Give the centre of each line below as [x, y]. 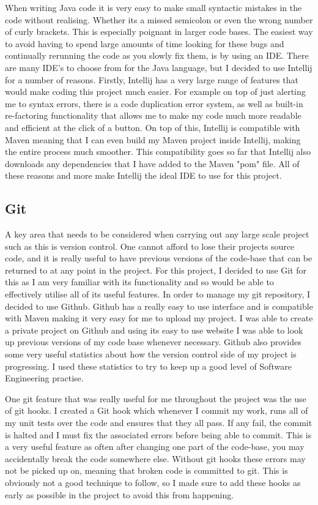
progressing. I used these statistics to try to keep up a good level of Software [148, 366]
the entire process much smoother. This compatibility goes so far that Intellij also [158, 151]
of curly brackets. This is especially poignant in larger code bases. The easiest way [159, 32]
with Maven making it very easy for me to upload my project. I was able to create [159, 318]
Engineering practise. [44, 378]
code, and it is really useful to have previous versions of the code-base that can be [159, 258]
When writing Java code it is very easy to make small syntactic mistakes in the [153, 7]
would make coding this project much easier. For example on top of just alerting [155, 92]
